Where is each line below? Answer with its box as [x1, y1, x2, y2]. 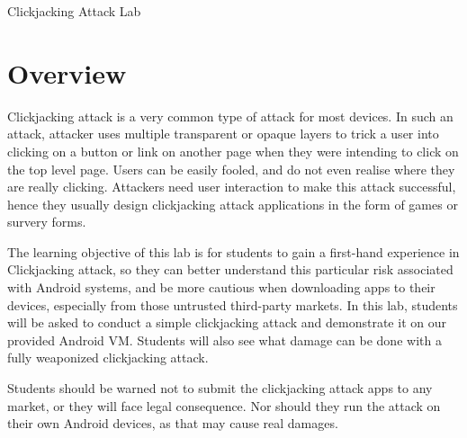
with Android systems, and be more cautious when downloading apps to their [7, 278, 436, 297]
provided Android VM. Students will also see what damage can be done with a [7, 330, 442, 349]
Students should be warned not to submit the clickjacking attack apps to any [7, 379, 433, 398]
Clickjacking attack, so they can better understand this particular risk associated [7, 260, 454, 279]
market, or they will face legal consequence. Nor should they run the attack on [7, 396, 441, 415]
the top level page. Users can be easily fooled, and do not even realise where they [7, 159, 455, 178]
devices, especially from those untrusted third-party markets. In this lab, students [7, 295, 458, 314]
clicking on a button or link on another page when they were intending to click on [7, 141, 459, 160]
